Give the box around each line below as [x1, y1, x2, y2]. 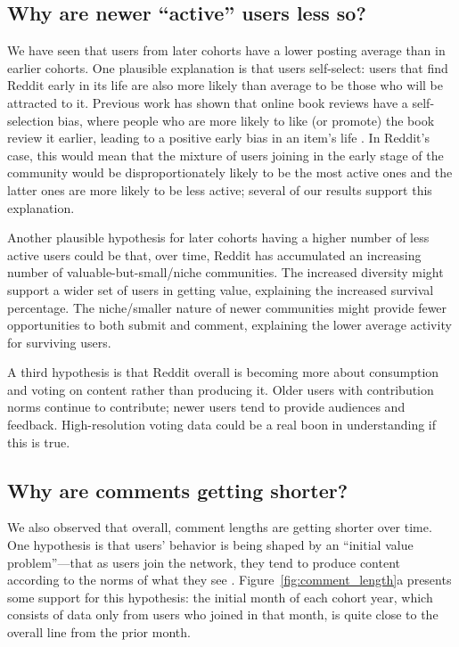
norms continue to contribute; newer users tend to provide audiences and [7, 397, 406, 416]
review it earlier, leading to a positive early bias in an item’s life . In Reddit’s [7, 128, 430, 147]
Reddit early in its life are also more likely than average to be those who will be [7, 76, 443, 94]
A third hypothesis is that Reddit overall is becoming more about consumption [7, 363, 439, 381]
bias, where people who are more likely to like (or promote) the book [57, 111, 435, 129]
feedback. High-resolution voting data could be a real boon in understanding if [7, 415, 437, 434]
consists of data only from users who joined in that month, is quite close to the [7, 605, 439, 624]
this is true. [7, 432, 70, 451]
